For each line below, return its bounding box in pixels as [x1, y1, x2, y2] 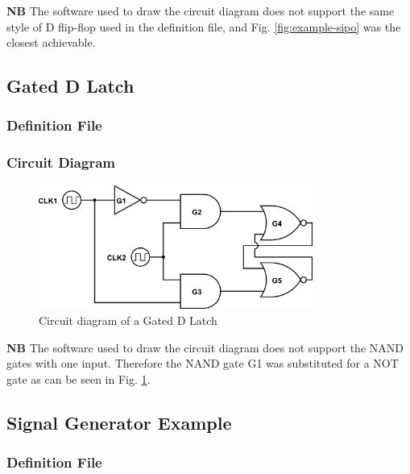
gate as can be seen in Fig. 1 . [6, 370, 151, 387]
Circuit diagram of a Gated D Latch [39, 312, 217, 329]
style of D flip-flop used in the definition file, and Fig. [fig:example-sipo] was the [6, 18, 401, 35]
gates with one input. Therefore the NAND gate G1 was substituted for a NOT [6, 355, 399, 372]
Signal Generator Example [6, 410, 232, 434]
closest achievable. [6, 34, 96, 51]
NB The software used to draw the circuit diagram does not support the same [6, 2, 395, 19]
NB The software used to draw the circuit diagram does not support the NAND [6, 339, 404, 355]
